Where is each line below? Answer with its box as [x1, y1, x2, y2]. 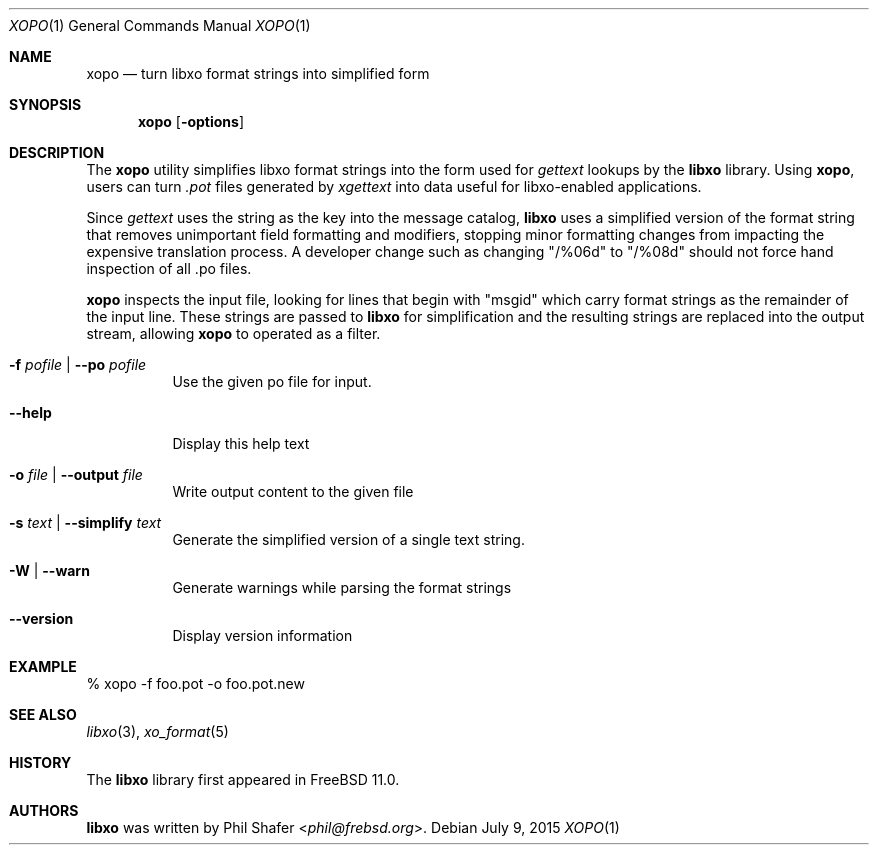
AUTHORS [9, 802, 79, 819]
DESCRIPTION [9, 144, 105, 161]
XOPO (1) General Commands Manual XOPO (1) [9, 17, 311, 34]
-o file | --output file [9, 466, 143, 483]
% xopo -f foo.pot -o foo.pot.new [86, 675, 305, 692]
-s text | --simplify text [9, 514, 162, 531]
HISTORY [9, 754, 72, 771]
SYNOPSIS [9, 96, 82, 113]
